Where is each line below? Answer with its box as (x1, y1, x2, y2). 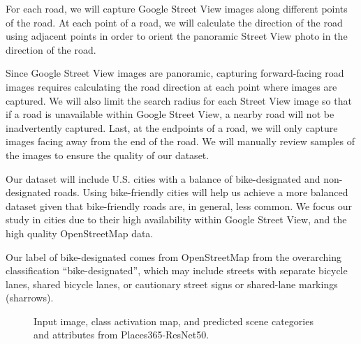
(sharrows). (6, 290, 54, 305)
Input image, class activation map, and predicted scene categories (34, 313, 314, 328)
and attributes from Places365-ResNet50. (34, 327, 209, 342)
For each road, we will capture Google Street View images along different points (6, 1, 348, 15)
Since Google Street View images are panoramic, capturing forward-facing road (6, 66, 344, 80)
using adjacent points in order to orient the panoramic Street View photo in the (6, 29, 348, 43)
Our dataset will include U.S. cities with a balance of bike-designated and (6, 171, 321, 186)
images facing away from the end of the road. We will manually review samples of (6, 134, 355, 149)
